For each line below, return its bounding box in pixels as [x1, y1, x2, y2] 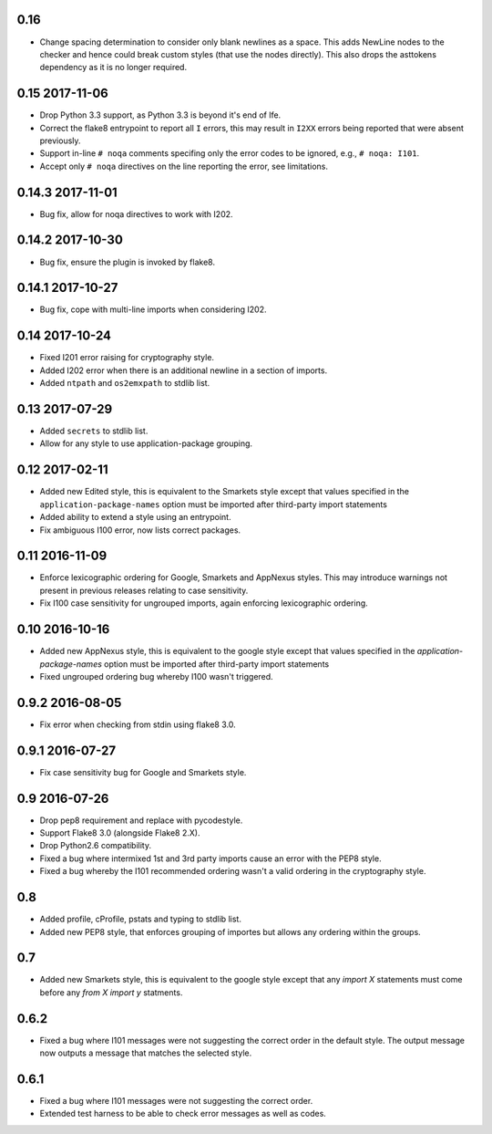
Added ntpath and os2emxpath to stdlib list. [39, 378, 210, 389]
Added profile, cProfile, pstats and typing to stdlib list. [39, 913, 241, 925]
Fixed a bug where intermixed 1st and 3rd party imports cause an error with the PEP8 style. [39, 853, 382, 864]
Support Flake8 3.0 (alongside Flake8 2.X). [39, 827, 200, 838]
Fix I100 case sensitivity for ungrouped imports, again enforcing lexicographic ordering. [39, 598, 368, 609]
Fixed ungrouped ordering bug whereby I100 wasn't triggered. [39, 671, 273, 681]
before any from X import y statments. [39, 986, 183, 998]
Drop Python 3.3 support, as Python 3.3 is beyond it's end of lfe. [39, 109, 282, 120]
